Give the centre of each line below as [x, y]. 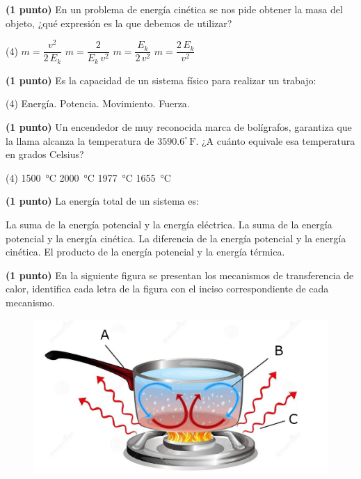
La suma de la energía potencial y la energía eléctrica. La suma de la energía [169, 224]
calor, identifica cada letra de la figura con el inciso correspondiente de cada [167, 289]
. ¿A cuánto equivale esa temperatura [275, 140]
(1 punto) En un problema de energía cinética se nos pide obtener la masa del [174, 9]
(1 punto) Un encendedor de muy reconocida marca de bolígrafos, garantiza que [179, 126]
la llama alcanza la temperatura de [80, 140]
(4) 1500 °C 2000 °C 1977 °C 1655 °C [88, 177]
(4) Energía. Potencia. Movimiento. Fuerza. [98, 103]
